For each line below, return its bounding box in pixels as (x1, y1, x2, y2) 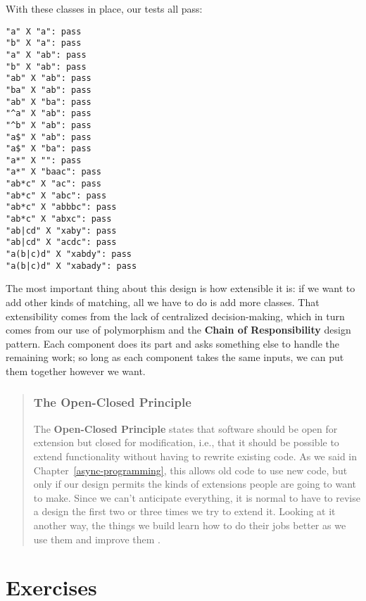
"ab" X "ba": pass (6, 96, 91, 107)
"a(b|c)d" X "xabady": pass (6, 260, 137, 271)
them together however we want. (6, 363, 146, 378)
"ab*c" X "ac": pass (6, 179, 102, 189)
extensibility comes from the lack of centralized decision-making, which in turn (6, 308, 345, 323)
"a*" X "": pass (6, 155, 82, 165)
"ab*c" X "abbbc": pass (6, 202, 117, 213)
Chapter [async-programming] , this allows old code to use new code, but (33, 462, 348, 477)
